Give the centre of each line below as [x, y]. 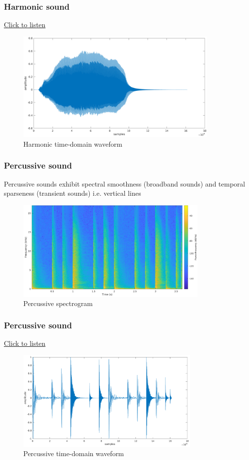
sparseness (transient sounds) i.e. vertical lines [73, 193]
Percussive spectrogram [58, 303]
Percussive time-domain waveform [74, 453]
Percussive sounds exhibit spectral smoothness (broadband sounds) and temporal [124, 183]
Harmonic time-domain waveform [73, 144]
